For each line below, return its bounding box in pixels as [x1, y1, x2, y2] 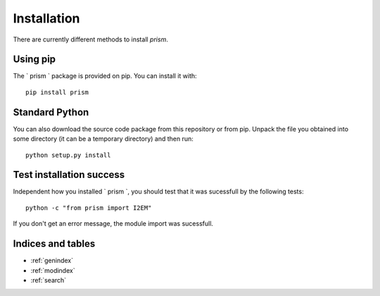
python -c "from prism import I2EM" [25, 204, 152, 212]
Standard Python [13, 106, 89, 118]
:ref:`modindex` [30, 266, 75, 274]
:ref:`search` [30, 276, 67, 284]
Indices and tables [13, 238, 96, 250]
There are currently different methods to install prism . [13, 35, 168, 44]
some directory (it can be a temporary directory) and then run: [13, 134, 194, 143]
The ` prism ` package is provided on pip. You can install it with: [13, 72, 197, 80]
